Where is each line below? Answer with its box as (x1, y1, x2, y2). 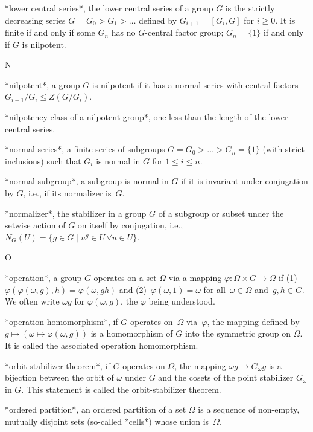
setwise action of (5, 219, 66, 231)
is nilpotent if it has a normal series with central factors (92, 78, 299, 91)
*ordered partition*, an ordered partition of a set (5, 403, 186, 416)
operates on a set (93, 271, 157, 283)
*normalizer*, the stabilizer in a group (5, 207, 147, 219)
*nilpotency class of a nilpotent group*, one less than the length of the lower (5, 111, 288, 123)
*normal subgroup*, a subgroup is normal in (5, 175, 169, 187)
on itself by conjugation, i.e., (77, 219, 183, 231)
